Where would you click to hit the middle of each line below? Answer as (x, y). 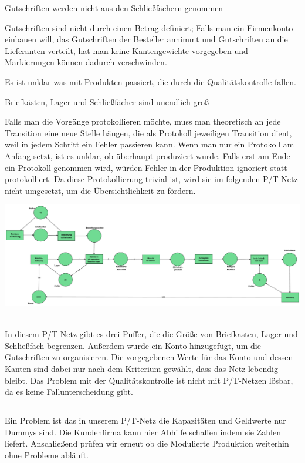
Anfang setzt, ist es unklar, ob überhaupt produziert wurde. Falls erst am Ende (148, 155)
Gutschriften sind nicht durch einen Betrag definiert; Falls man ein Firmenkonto (149, 27)
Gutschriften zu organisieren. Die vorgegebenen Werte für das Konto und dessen (149, 357)
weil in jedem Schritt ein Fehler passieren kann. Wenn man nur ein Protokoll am (150, 144)
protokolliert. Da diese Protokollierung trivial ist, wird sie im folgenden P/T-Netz (151, 179)
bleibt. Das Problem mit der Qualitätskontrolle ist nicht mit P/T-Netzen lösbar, (149, 380)
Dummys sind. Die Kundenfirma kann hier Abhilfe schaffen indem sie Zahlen (143, 432)
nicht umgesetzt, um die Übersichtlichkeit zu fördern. (100, 190)
